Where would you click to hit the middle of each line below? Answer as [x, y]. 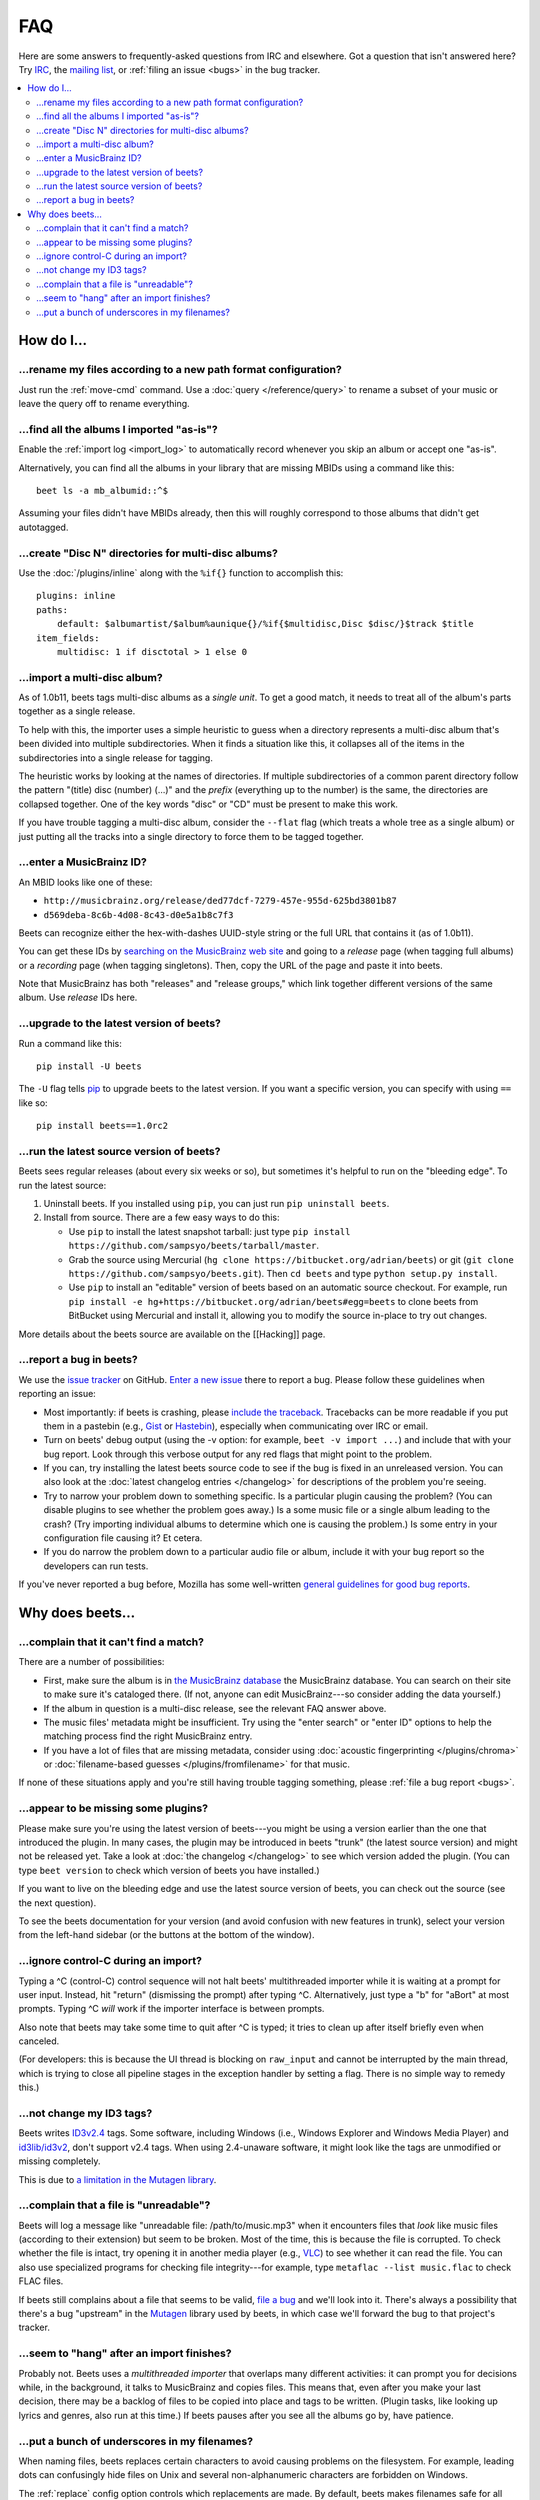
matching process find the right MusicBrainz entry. [148, 1736]
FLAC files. [41, 2281]
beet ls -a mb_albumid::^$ [102, 491]
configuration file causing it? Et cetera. [123, 1538]
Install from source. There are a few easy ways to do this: [161, 1217]
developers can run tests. [96, 1566]
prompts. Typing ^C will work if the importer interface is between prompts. [171, 2009]
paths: [52, 609]
